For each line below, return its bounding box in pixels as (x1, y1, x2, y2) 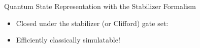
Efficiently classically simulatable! (16, 34, 120, 45)
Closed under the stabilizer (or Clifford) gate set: (16, 17, 169, 28)
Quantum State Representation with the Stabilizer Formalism (4, 1, 196, 11)
